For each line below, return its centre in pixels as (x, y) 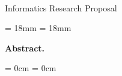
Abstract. (25, 48)
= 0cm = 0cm (31, 68)
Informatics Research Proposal (61, 7)
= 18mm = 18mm (38, 28)
